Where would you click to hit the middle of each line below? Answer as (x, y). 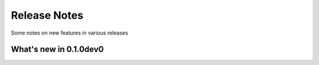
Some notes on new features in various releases (69, 33)
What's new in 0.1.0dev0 (57, 49)
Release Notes (47, 15)
